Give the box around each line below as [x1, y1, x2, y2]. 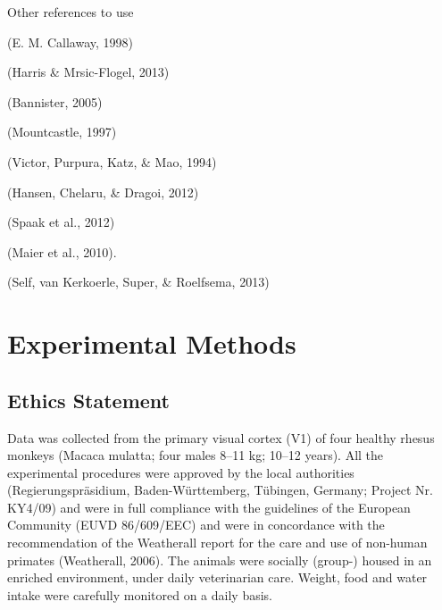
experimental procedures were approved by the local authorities [7, 463, 354, 481]
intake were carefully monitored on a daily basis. [7, 585, 272, 604]
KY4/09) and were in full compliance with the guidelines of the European [7, 497, 411, 516]
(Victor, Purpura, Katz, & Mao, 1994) [7, 152, 217, 171]
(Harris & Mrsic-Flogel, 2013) [7, 63, 170, 81]
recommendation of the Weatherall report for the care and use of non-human [7, 533, 428, 552]
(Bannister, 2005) [7, 92, 103, 111]
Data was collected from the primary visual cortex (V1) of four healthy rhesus [7, 428, 435, 447]
